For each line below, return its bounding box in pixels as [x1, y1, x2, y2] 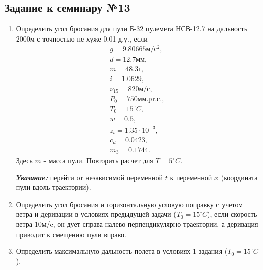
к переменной [170, 172, 212, 182]
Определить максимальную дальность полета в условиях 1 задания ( [16, 246, 228, 256]
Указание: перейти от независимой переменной [16, 172, 163, 182]
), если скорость [207, 209, 257, 219]
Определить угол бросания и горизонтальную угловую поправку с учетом [16, 199, 243, 209]
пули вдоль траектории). [16, 182, 91, 192]
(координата [221, 172, 258, 182]
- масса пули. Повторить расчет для [43, 155, 153, 166]
